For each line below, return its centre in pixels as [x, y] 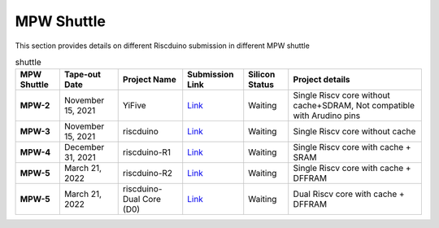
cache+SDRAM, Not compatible [354, 106]
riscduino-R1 [146, 152]
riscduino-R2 [148, 173]
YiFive [134, 106]
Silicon [262, 75]
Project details [322, 80]
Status [261, 85]
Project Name [149, 80]
